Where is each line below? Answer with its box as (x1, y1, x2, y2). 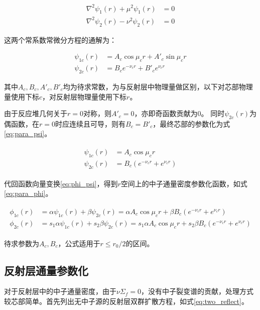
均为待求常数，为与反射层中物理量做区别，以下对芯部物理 (63, 81, 253, 91)
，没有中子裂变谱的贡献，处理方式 (141, 286, 254, 296)
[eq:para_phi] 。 (4, 188, 53, 198)
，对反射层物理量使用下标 (42, 91, 127, 101)
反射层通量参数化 (4, 262, 88, 278)
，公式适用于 (58, 238, 100, 248)
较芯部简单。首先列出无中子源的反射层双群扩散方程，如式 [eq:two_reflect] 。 (4, 296, 248, 306)
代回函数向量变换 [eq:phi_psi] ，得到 (4, 178, 118, 188)
